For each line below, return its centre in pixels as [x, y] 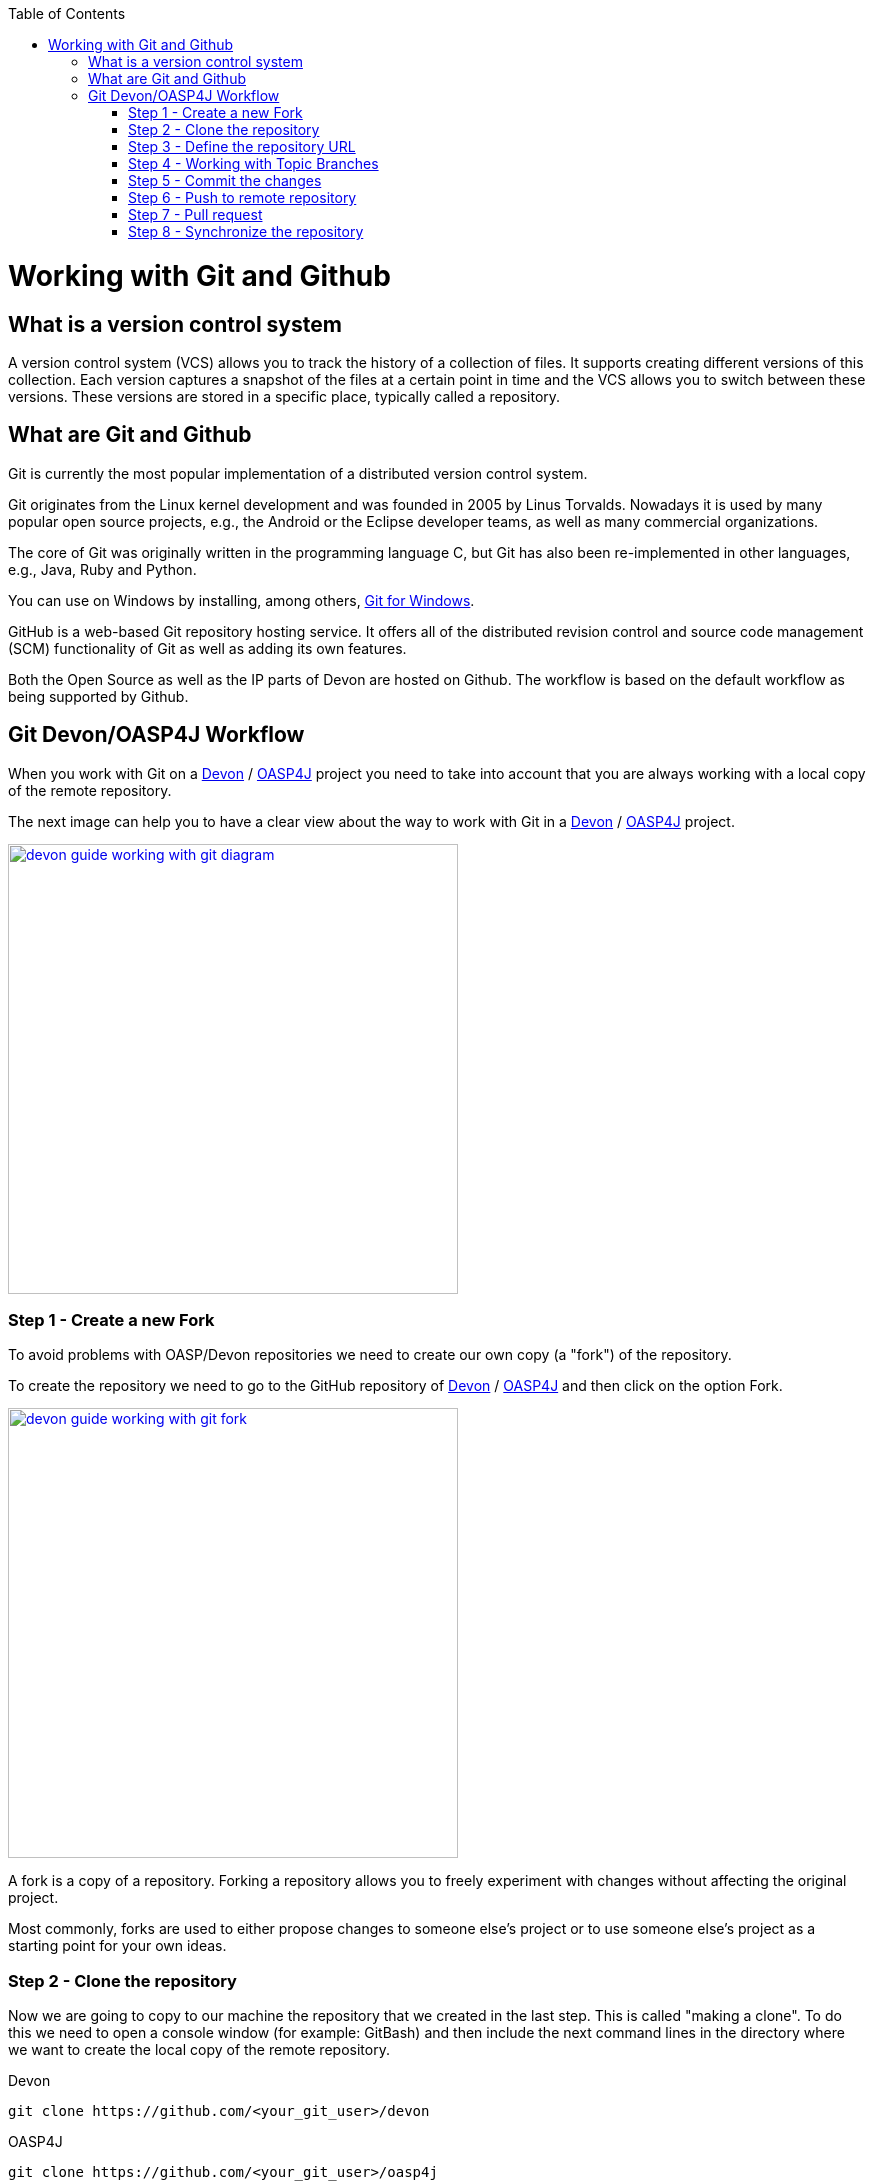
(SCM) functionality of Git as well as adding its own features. [207, 648]
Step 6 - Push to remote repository [242, 197]
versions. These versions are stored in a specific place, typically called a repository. [284, 396]
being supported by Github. [98, 696]
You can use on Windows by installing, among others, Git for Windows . [241, 600]
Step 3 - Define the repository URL [242, 146]
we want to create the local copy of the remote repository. [199, 2050]
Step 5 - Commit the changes [225, 180]
